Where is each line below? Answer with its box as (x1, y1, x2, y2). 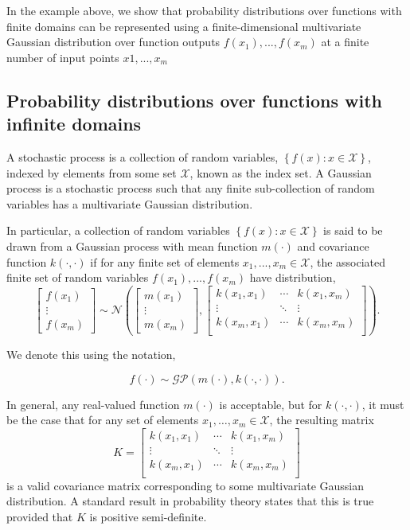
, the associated (310, 253, 386, 270)
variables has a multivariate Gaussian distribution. (6, 195, 253, 212)
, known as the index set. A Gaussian (189, 164, 372, 181)
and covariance (297, 237, 369, 254)
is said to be (323, 222, 383, 239)
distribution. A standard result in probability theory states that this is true (6, 493, 374, 509)
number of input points (6, 49, 119, 65)
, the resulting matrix (269, 411, 374, 428)
